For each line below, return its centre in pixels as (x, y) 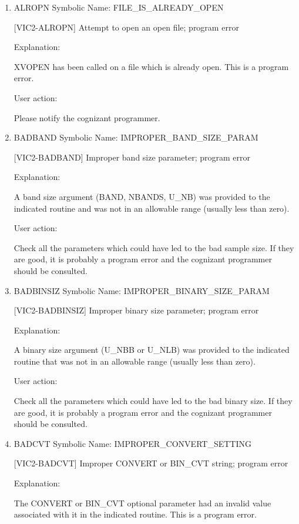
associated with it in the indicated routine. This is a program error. (135, 514)
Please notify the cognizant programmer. (87, 117)
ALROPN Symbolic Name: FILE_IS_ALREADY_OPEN (119, 7)
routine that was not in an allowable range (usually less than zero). (135, 361)
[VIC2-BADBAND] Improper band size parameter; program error (132, 157)
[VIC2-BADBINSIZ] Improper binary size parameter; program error (136, 310)
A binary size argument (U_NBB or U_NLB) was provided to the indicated (152, 350)
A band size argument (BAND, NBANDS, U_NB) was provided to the (142, 196)
